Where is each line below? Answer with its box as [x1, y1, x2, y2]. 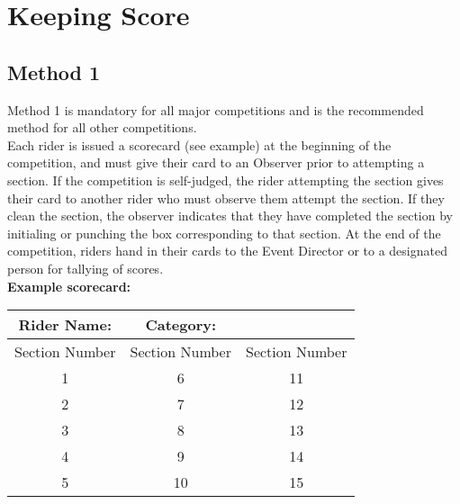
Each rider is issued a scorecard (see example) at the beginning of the [7, 135, 392, 154]
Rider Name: [18, 314, 112, 336]
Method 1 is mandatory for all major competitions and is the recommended [7, 100, 424, 119]
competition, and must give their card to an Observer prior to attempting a [7, 153, 425, 172]
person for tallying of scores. [7, 258, 164, 277]
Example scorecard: [7, 276, 131, 295]
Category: [145, 314, 217, 336]
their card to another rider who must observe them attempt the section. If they [7, 188, 445, 207]
